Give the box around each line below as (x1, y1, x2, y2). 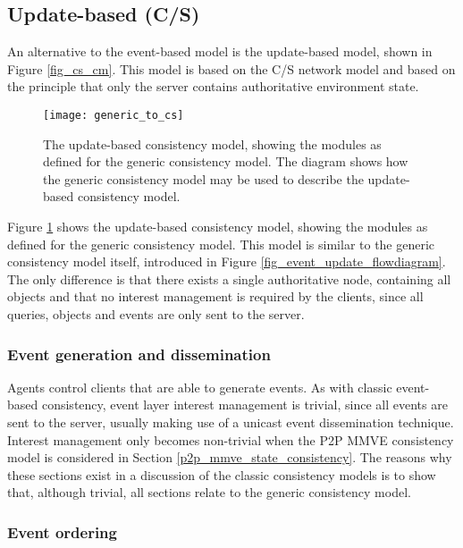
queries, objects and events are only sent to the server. (7, 304, 305, 323)
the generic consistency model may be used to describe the (43, 169, 364, 188)
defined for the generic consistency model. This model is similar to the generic (7, 234, 435, 253)
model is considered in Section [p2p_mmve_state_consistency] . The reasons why (7, 448, 452, 467)
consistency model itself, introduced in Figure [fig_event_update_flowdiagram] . (7, 252, 446, 271)
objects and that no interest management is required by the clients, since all (7, 287, 424, 306)
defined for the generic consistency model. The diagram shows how (43, 152, 408, 171)
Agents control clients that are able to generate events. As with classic (7, 377, 392, 396)
